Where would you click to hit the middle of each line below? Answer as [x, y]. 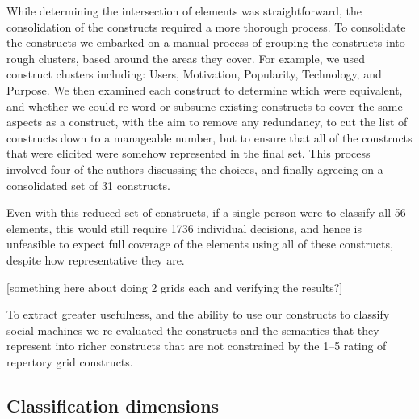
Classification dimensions [113, 405]
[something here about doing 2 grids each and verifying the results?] [175, 287]
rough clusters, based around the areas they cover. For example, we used [186, 58]
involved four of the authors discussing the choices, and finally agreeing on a [195, 169]
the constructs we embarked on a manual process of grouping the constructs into [206, 42]
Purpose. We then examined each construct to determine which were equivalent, [205, 89]
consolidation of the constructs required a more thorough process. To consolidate [206, 26]
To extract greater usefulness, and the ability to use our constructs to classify [198, 314]
